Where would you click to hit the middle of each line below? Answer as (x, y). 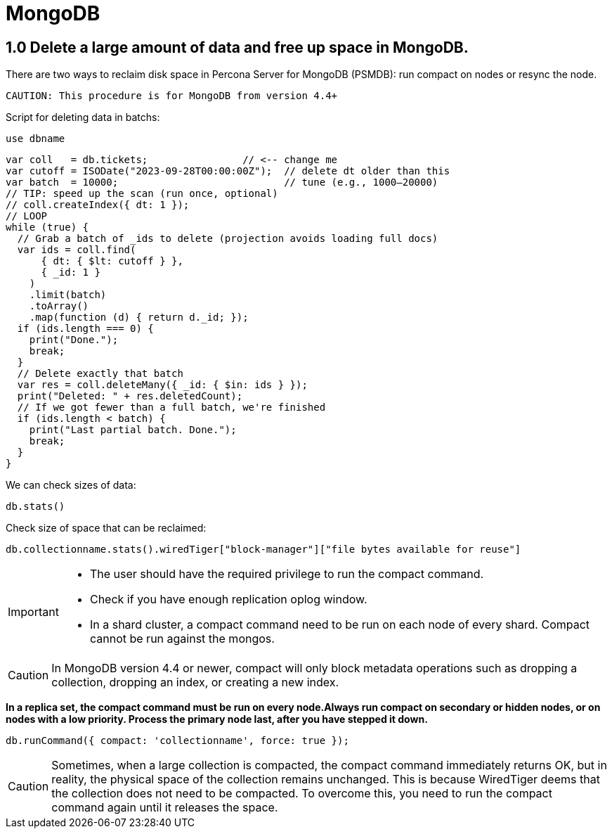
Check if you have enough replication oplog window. (228, 599)
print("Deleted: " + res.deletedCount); (130, 396)
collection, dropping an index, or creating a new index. (195, 682)
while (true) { (47, 227)
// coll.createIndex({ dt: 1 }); (98, 205)
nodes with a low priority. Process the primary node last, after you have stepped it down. (217, 719)
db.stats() (35, 507)
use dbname (35, 139)
